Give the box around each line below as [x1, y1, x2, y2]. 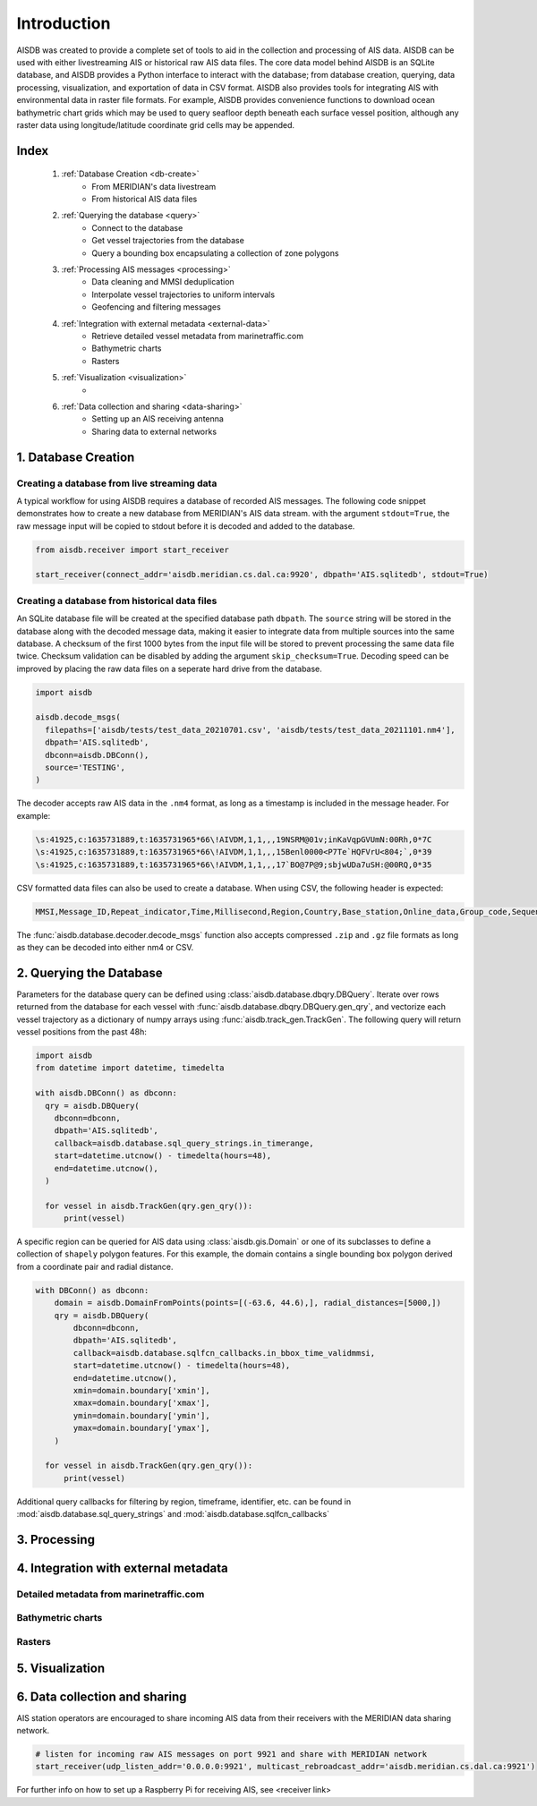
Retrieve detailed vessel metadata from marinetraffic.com [91, 330, 304, 341]
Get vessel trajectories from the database [91, 235, 245, 246]
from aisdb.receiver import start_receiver [35, 544, 230, 555]
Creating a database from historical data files [16, 594, 217, 607]
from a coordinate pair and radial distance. [16, 1261, 174, 1272]
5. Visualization [16, 1660, 106, 1675]
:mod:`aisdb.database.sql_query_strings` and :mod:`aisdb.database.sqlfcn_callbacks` [16, 1509, 330, 1520]
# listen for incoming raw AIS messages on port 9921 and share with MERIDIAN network [35, 1750, 428, 1759]
